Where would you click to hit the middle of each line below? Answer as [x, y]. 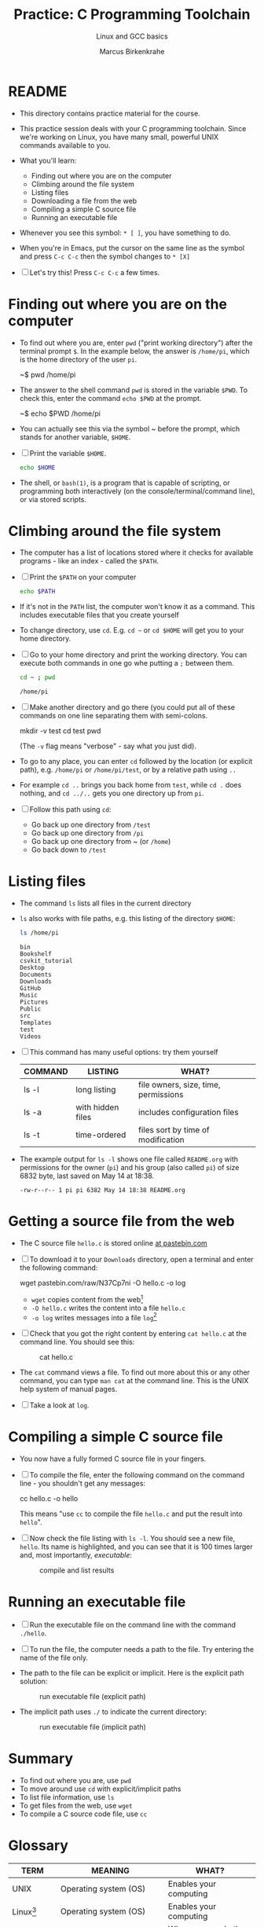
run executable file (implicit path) [93, 1727]
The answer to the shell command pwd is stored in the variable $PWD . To [134, 390]
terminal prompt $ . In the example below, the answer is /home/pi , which [134, 351]
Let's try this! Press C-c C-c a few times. [95, 272]
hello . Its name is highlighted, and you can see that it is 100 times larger [136, 1547]
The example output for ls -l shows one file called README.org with [128, 1159]
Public [30, 1009]
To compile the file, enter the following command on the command [137, 1475]
